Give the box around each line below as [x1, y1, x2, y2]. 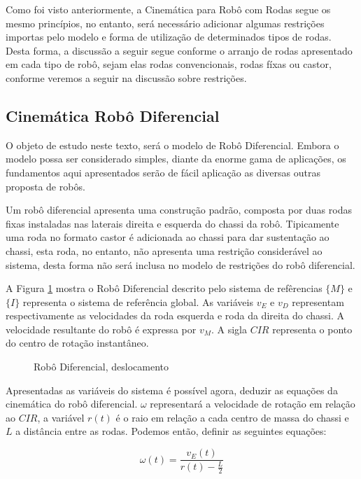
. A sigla [211, 321, 248, 336]
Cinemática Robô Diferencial [6, 104, 220, 126]
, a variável [37, 410, 85, 424]
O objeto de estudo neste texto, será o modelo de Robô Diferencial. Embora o [6, 137, 339, 152]
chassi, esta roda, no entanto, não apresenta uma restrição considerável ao [6, 243, 323, 258]
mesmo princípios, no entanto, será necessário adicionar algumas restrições [6, 15, 325, 30]
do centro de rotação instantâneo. [6, 335, 149, 350]
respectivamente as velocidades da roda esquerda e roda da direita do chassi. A [6, 308, 345, 323]
